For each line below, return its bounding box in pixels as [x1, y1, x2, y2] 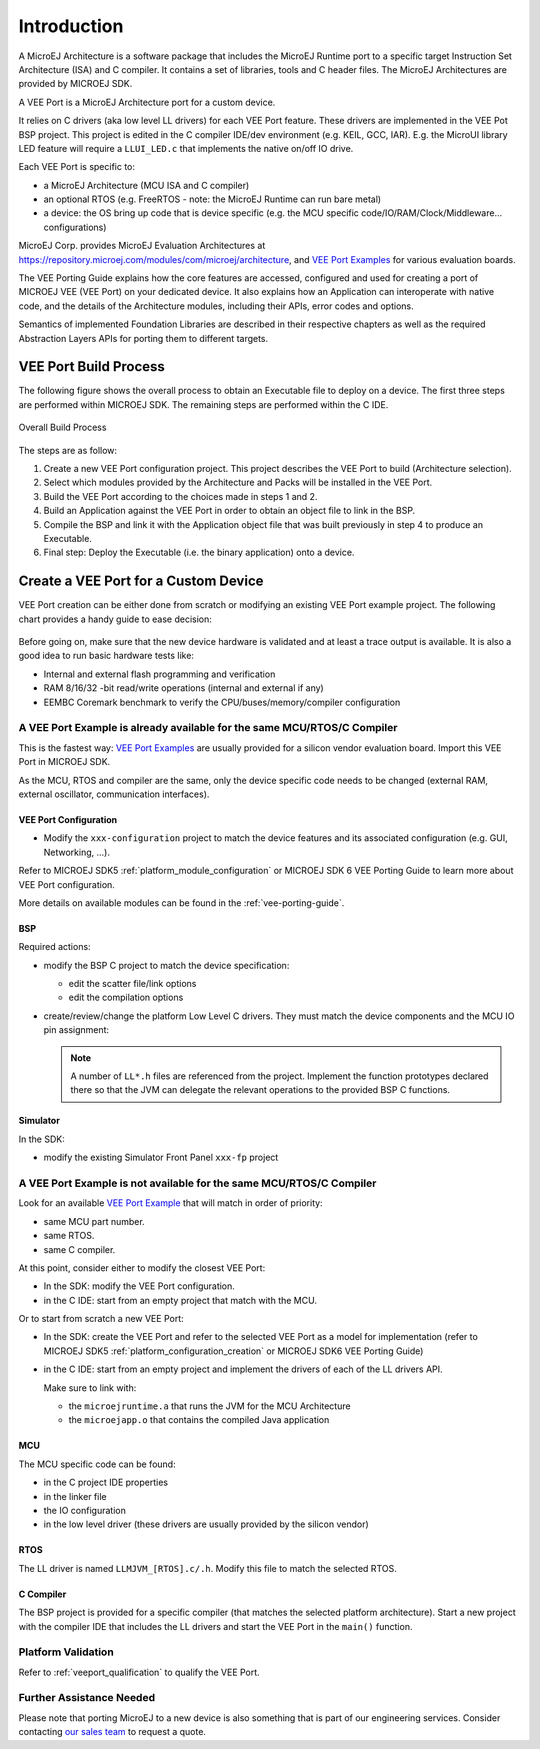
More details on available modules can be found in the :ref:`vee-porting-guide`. [18, 896, 345, 909]
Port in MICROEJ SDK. [18, 756, 111, 768]
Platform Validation [18, 1645, 114, 1659]
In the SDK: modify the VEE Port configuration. [43, 1280, 235, 1292]
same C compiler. [43, 1243, 116, 1255]
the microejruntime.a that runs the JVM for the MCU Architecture [68, 1400, 351, 1412]
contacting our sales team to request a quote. [18, 1726, 207, 1738]
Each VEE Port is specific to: [18, 161, 135, 173]
